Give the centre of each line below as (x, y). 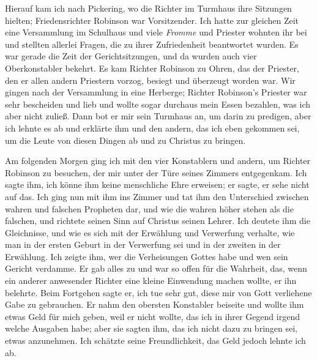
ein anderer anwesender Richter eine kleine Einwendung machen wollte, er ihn (151, 281)
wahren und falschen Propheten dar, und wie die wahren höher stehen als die (149, 208)
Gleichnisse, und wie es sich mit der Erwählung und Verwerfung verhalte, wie (150, 232)
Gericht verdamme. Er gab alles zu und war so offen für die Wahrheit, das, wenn (156, 268)
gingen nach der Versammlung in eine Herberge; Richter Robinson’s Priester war (156, 92)
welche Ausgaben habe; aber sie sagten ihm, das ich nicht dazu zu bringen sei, (151, 328)
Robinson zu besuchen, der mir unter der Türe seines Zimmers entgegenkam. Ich (156, 172)
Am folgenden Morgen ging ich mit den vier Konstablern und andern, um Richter (158, 161)
